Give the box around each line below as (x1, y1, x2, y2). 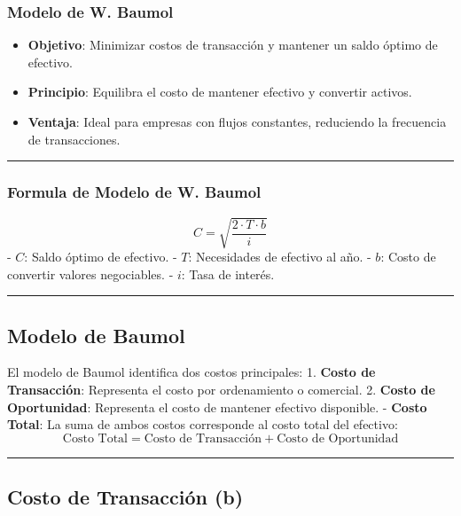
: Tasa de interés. (181, 264, 275, 283)
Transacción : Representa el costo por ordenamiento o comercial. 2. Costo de (7, 379, 435, 398)
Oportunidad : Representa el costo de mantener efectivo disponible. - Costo (7, 397, 427, 416)
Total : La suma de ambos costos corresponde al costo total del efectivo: (7, 415, 398, 434)
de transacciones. (27, 129, 121, 148)
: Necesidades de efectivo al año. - (188, 246, 371, 265)
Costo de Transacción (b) (7, 483, 244, 511)
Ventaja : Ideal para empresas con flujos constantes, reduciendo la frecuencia (27, 113, 447, 130)
